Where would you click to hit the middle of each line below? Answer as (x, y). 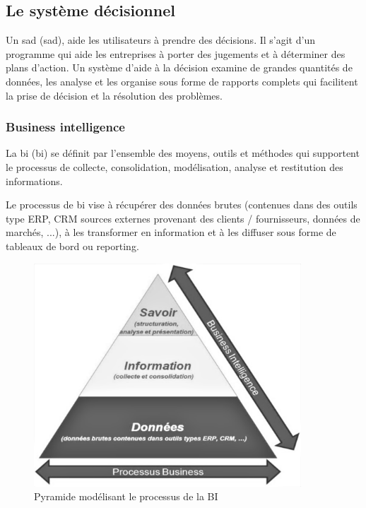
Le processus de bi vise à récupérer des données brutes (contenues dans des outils (182, 205)
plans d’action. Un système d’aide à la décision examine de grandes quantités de (179, 67)
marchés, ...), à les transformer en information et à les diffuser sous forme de (171, 232)
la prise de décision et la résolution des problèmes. (114, 95)
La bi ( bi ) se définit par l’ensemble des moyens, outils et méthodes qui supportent (183, 153)
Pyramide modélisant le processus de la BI (126, 496)
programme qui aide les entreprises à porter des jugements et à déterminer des (176, 53)
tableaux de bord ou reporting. (72, 246)
